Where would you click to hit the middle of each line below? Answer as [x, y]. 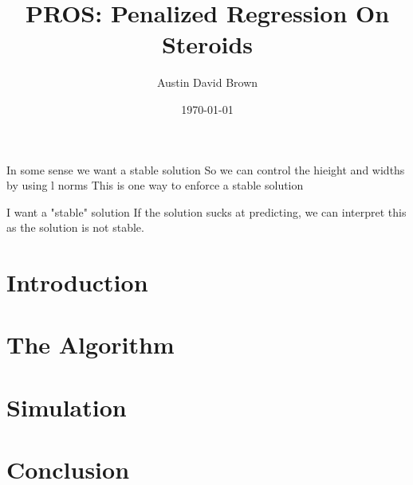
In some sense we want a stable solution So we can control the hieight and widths [206, 169]
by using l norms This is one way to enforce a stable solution [155, 185]
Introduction [77, 282]
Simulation [67, 407]
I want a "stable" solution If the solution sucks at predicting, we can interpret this [206, 211]
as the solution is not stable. [75, 227]
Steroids [207, 44]
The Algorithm [90, 344]
